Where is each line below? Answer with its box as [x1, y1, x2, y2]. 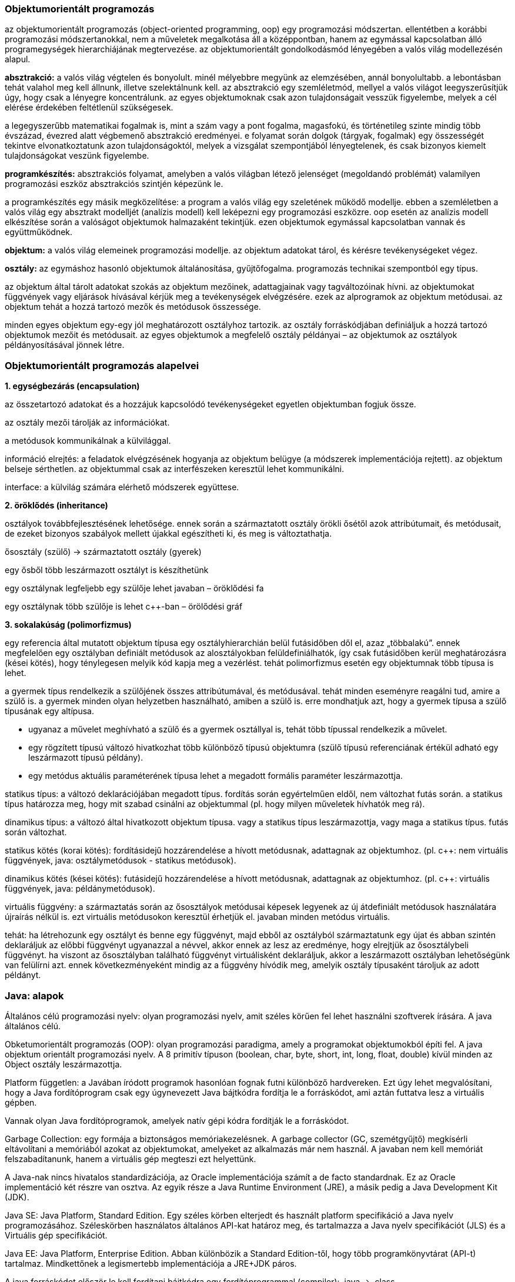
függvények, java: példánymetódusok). [5, 883, 155, 894]
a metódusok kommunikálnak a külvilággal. [5, 436, 171, 446]
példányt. [5, 970, 41, 980]
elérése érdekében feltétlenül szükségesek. [5, 102, 173, 113]
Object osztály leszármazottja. [5, 1059, 122, 1069]
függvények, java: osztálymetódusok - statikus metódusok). [5, 855, 236, 866]
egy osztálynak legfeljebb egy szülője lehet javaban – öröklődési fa [5, 583, 264, 594]
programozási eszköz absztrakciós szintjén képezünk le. [5, 179, 223, 189]
